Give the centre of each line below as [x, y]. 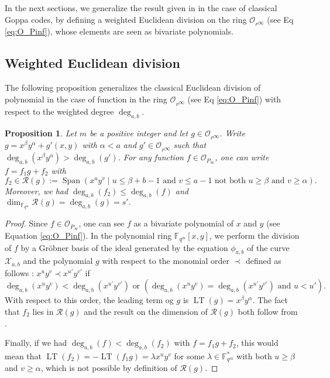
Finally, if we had [36, 343]
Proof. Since [26, 223]
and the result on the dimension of [146, 312]
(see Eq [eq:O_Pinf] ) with [234, 99]
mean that [23, 356]
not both [230, 181]
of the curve [268, 247]
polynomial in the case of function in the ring [86, 99]
